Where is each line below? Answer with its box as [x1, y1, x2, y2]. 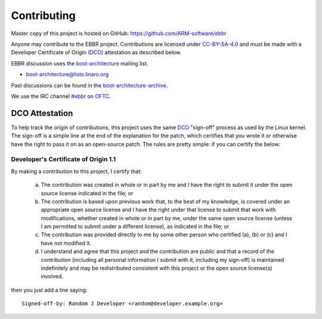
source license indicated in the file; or [41, 189, 134, 196]
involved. [41, 273, 64, 280]
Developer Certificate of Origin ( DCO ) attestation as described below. [11, 49, 182, 56]
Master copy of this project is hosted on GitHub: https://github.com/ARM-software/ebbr [11, 30, 227, 37]
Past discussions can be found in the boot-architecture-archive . [11, 82, 168, 89]
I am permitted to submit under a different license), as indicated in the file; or [41, 223, 230, 230]
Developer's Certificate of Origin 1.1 [11, 155, 116, 164]
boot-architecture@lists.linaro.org [26, 71, 109, 78]
